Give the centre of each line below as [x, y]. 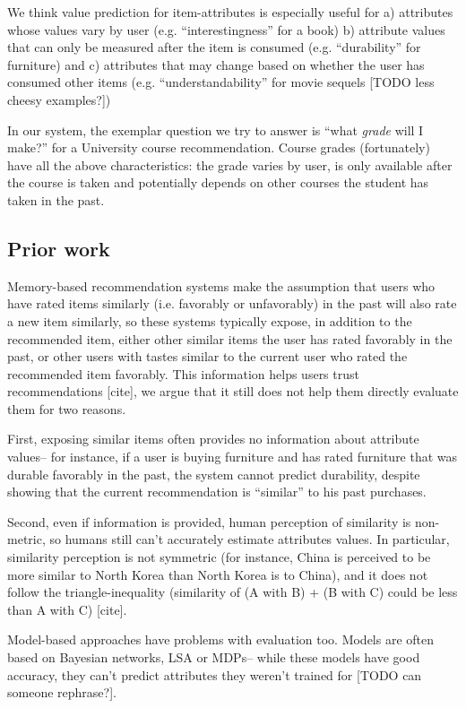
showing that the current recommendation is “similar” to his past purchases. [217, 492]
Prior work [59, 248]
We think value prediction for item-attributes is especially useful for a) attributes [230, 12]
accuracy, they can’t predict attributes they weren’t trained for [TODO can [215, 674]
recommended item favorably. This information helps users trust [183, 373]
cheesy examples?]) [59, 99]
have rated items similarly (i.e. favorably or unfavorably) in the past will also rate [232, 303]
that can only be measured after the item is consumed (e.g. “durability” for [214, 47]
